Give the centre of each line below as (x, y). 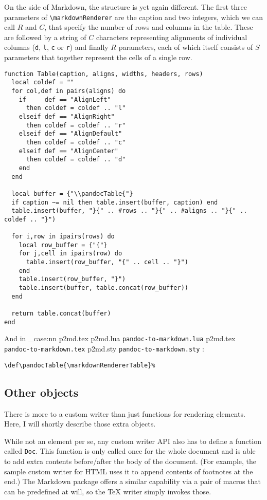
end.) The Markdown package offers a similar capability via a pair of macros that (132, 481)
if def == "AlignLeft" (65, 99)
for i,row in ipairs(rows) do (63, 237)
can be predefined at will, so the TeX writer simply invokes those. (108, 491)
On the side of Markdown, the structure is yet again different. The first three (126, 7)
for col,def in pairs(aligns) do (69, 91)
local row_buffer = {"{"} (63, 245)
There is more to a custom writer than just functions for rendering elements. (125, 413)
